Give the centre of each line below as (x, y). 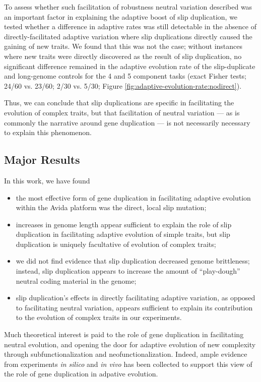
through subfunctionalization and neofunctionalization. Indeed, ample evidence (126, 354)
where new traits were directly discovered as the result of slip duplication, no (123, 56)
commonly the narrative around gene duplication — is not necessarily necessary (127, 122)
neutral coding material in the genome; (76, 280)
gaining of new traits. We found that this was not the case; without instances (123, 46)
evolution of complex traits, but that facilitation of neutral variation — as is (122, 112)
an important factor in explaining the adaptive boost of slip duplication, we (121, 16)
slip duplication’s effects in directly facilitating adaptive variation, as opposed (136, 298)
